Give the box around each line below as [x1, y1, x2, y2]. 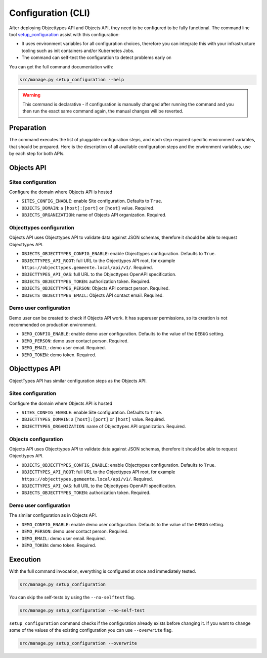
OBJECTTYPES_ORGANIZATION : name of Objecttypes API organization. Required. [21, 423, 186, 429]
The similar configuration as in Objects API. [9, 512, 97, 518]
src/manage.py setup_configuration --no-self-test [19, 607, 145, 613]
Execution [9, 555, 41, 563]
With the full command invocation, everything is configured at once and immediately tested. [9, 568, 196, 574]
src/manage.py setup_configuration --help [19, 77, 124, 83]
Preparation [9, 124, 46, 132]
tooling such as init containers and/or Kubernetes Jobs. [21, 48, 134, 54]
